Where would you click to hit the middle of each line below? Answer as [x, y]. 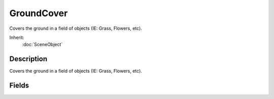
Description [28, 59]
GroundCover [39, 13]
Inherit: [17, 37]
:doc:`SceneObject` [42, 44]
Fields [19, 86]
